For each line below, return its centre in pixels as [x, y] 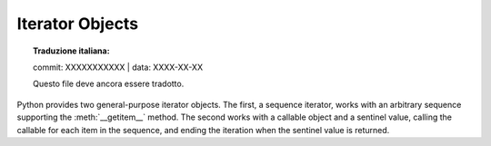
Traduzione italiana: [71, 51]
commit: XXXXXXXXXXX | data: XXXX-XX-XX [118, 67]
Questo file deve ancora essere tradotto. [109, 84]
